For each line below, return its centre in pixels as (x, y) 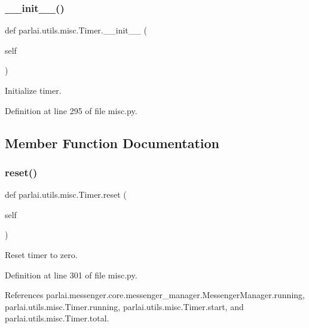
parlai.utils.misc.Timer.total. (57, 318)
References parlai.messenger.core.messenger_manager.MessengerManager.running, (155, 295)
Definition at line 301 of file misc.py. (71, 275)
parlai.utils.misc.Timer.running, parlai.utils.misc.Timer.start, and (124, 306)
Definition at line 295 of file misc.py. (71, 110)
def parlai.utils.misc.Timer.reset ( (66, 194)
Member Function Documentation (112, 142)
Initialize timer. (33, 90)
